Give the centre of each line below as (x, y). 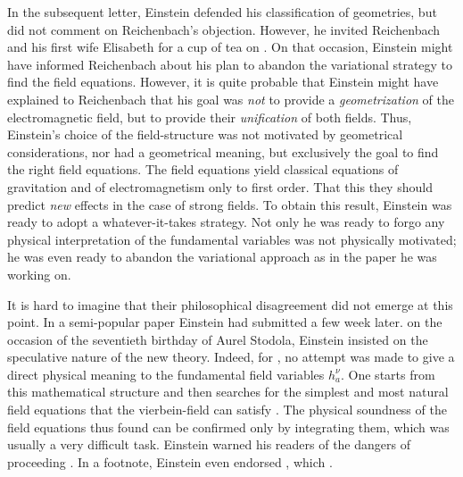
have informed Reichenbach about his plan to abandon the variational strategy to (230, 64)
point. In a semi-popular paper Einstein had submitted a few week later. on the (225, 322)
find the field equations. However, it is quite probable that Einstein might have (223, 82)
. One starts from (388, 374)
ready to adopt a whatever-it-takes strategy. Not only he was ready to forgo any (226, 222)
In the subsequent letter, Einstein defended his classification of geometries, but (222, 12)
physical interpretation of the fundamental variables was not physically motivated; (232, 239)
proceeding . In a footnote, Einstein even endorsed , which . (170, 461)
